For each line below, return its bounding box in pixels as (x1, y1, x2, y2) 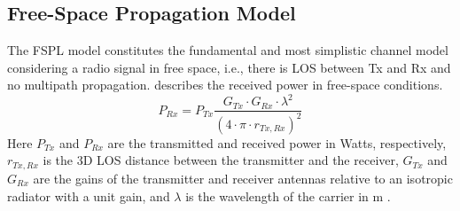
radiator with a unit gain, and (7, 186, 170, 205)
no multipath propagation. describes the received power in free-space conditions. (7, 75, 443, 94)
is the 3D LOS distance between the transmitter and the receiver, (43, 151, 399, 169)
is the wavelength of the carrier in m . (185, 186, 391, 205)
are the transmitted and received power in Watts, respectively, (107, 133, 447, 152)
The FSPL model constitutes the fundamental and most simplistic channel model (7, 41, 448, 59)
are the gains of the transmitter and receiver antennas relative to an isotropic (33, 168, 453, 187)
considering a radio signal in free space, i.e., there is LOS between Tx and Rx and (7, 58, 451, 76)
